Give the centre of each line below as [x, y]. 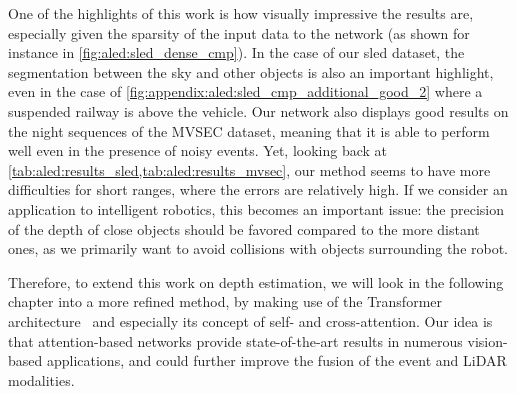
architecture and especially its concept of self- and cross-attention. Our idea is [250, 320]
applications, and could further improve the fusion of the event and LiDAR [276, 360]
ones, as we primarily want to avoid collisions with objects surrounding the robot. [258, 248]
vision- [487, 340]
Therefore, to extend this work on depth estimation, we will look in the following [256, 281]
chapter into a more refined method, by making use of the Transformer [225, 301]
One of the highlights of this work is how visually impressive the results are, [241, 13]
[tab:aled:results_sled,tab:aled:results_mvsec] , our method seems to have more [249, 169]
